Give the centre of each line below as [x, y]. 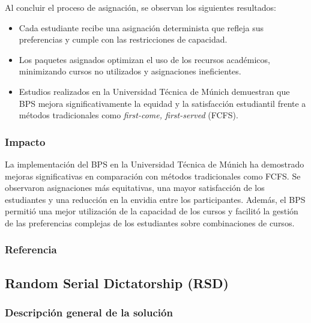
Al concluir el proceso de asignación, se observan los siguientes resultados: [140, 7]
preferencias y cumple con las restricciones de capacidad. [123, 39]
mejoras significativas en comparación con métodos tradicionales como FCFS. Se [153, 176]
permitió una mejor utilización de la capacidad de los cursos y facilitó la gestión [152, 211]
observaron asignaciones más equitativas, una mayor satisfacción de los [135, 188]
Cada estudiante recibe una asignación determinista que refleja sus [141, 27]
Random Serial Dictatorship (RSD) [117, 282]
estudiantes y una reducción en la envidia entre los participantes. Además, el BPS [155, 199]
